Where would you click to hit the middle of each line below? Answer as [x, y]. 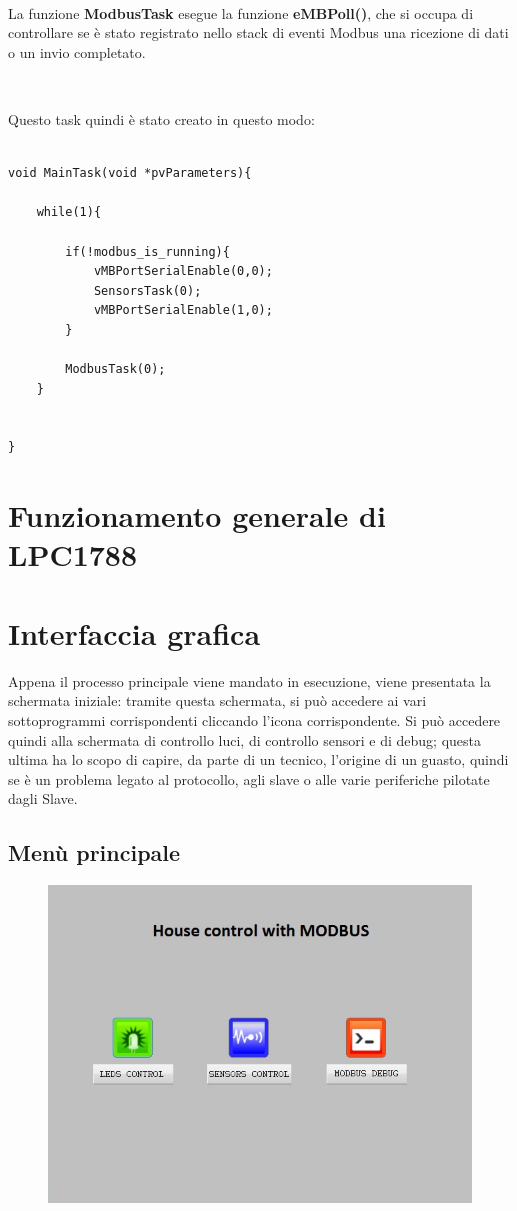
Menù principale [94, 852]
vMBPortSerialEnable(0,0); [183, 271]
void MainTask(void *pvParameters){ [130, 173]
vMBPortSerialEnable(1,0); [183, 310]
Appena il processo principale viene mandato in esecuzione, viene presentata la [249, 680]
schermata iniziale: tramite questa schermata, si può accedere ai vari [217, 700]
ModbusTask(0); [115, 369]
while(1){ [69, 212]
